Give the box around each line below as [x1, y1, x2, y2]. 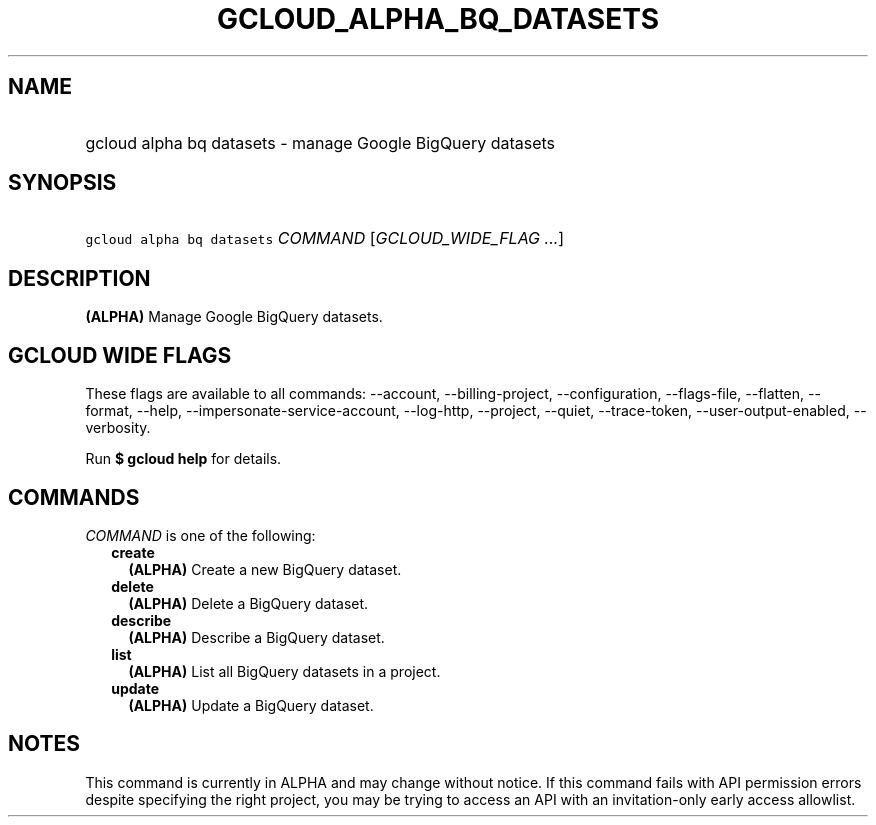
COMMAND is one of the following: [85, 526, 316, 544]
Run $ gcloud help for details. [85, 450, 282, 468]
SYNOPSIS [8, 170, 117, 196]
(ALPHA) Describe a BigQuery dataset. [128, 628, 385, 646]
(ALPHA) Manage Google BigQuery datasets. [85, 308, 383, 326]
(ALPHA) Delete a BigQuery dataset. [128, 594, 369, 612]
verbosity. [85, 419, 151, 437]
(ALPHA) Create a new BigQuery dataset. [128, 560, 402, 578]
